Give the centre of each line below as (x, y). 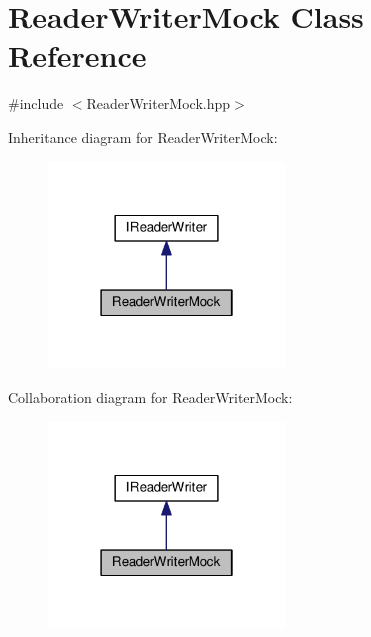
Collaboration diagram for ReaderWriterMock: (150, 396)
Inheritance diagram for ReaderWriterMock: (143, 136)
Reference (77, 55)
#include (36, 103)
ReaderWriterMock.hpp (158, 103)
